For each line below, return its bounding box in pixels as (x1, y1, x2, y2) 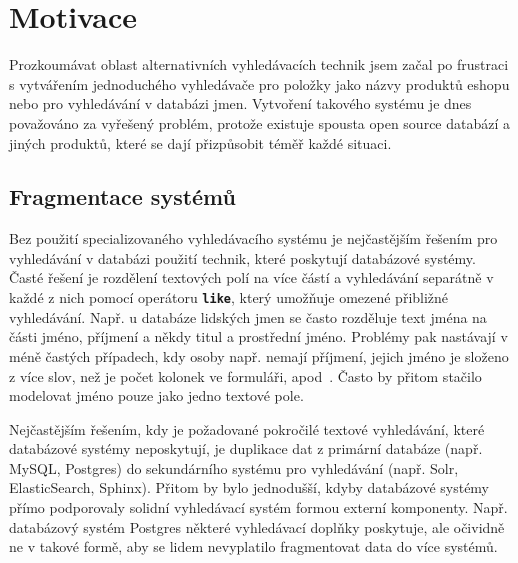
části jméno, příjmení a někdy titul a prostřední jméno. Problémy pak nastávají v (9, 326, 508, 347)
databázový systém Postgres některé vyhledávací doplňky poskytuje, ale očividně (9, 516, 505, 537)
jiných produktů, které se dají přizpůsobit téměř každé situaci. (9, 132, 392, 153)
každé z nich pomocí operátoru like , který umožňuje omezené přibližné (9, 287, 449, 308)
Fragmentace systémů (9, 181, 236, 212)
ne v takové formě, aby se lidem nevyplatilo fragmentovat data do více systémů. (9, 536, 498, 557)
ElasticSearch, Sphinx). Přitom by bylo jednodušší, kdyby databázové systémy (9, 477, 490, 498)
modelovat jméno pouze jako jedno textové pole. (9, 385, 304, 406)
